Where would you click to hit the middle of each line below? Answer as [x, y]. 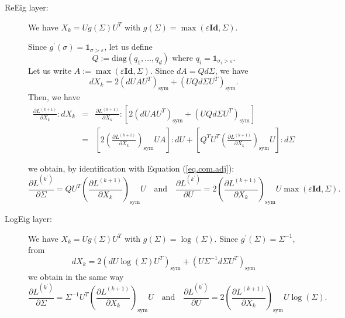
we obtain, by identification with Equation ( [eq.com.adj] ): [131, 168]
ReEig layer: [27, 7]
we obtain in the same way [76, 276]
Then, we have [54, 97]
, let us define [128, 47]
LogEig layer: [28, 219]
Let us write [50, 70]
